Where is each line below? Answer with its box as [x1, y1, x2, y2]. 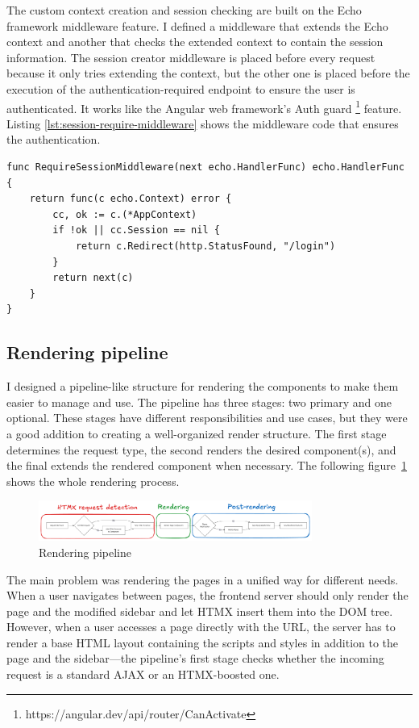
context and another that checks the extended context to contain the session [6, 33, 384, 50]
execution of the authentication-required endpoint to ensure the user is [6, 80, 355, 97]
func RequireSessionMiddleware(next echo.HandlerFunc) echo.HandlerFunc [6, 161, 404, 173]
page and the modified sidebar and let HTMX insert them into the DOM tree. [6, 602, 393, 619]
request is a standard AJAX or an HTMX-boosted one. [6, 666, 280, 683]
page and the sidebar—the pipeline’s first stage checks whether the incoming [6, 650, 384, 667]
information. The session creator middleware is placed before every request [6, 48, 375, 65]
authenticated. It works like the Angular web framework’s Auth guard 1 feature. [6, 97, 402, 116]
